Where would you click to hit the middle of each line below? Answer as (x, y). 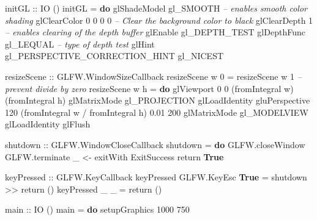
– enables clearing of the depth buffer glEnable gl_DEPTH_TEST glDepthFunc (155, 32)
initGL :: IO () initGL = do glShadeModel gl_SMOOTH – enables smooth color (156, 8)
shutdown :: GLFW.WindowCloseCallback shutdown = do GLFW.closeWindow (155, 144)
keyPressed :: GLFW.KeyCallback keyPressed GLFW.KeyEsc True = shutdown (156, 177)
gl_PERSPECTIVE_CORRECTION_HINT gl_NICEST (114, 56)
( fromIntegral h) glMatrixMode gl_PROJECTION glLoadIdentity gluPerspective (158, 100)
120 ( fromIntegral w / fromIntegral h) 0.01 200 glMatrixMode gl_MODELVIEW (157, 112)
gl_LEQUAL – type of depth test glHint (80, 44)
